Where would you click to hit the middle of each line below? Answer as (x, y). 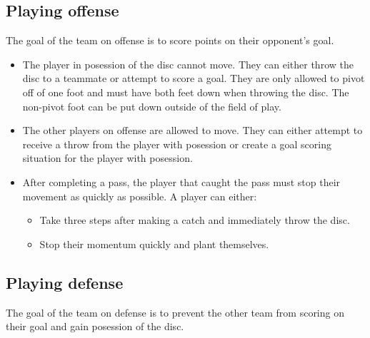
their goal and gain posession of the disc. (95, 326)
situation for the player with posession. (107, 158)
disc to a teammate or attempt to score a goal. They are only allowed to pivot (194, 78)
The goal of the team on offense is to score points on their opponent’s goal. (170, 40)
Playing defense (65, 282)
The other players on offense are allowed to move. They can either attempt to (192, 130)
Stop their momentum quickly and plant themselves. (154, 244)
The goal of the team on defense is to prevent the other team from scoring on (175, 312)
